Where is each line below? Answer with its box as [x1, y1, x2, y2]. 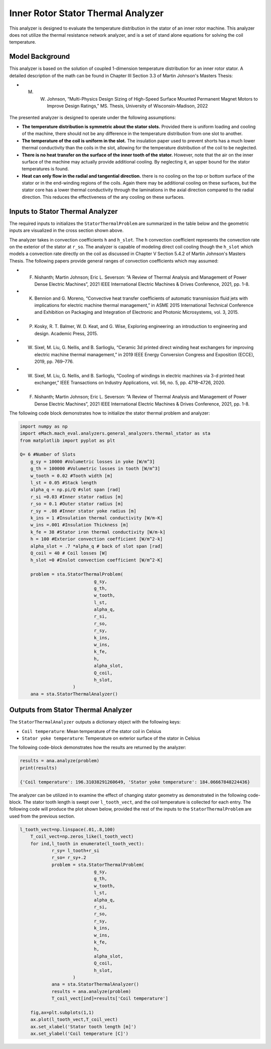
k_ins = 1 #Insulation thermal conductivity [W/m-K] [30, 515, 163, 521]
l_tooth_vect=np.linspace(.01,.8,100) [20, 827, 115, 832]
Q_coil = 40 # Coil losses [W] [30, 550, 107, 556]
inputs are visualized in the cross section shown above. [9, 227, 124, 233]
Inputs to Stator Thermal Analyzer [9, 207, 118, 216]
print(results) [20, 765, 57, 771]
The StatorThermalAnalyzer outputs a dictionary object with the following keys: [9, 719, 181, 725]
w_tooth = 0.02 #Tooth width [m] [30, 473, 113, 478]
